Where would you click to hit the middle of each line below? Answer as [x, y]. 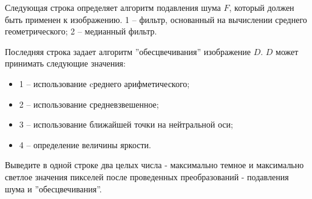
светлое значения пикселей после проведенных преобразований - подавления [147, 176]
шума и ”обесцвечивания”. [53, 188]
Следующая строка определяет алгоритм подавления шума [113, 7]
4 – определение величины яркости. [85, 144]
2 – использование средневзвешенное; [89, 104]
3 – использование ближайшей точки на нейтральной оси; [126, 124]
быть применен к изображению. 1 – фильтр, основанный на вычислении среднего [156, 19]
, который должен [262, 7]
